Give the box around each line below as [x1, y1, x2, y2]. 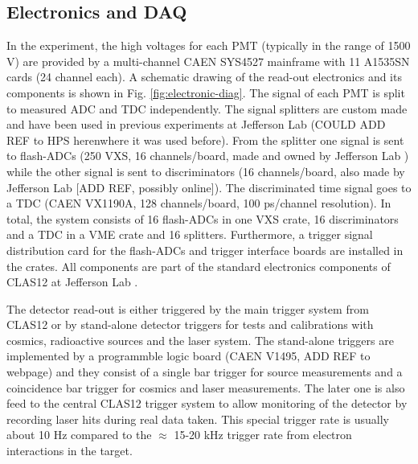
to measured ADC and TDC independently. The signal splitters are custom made [6, 100, 408, 117]
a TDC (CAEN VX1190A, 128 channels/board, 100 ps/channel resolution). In [6, 195, 391, 211]
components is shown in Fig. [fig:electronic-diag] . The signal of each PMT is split [6, 84, 405, 101]
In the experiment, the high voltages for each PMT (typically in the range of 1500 [6, 37, 411, 54]
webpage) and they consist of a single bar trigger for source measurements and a [6, 363, 403, 380]
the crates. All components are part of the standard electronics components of [6, 257, 391, 274]
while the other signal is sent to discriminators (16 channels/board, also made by [6, 162, 405, 179]
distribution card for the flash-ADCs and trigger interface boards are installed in [6, 241, 404, 258]
